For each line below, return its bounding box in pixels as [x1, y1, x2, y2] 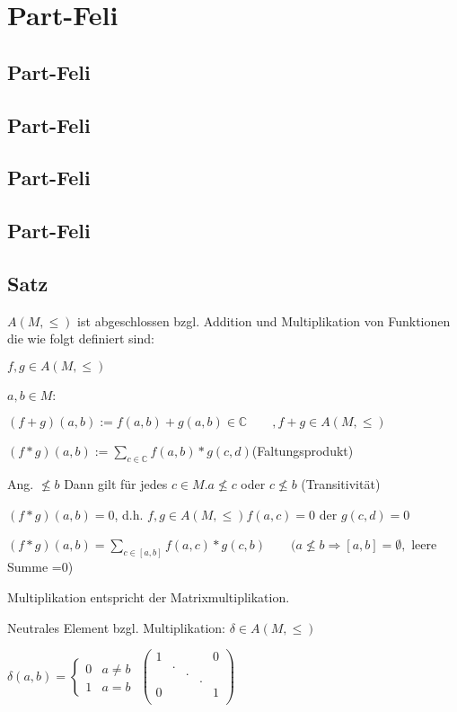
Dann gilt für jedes [64, 475, 168, 494]
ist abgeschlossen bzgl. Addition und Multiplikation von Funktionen [77, 311, 451, 330]
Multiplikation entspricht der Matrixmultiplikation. [7, 587, 290, 606]
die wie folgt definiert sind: [7, 329, 154, 348]
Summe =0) [7, 557, 74, 576]
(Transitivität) [301, 475, 381, 494]
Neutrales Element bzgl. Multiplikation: [7, 618, 226, 636]
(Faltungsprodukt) [251, 441, 354, 460]
